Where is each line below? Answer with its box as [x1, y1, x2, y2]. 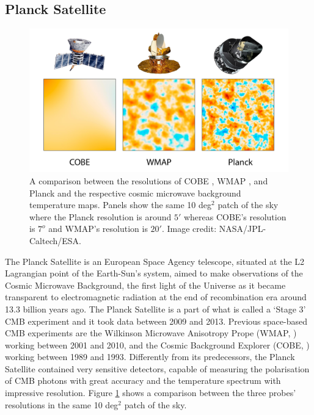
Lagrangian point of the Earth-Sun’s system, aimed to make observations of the [5, 267, 303, 280]
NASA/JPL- [219, 222, 266, 235]
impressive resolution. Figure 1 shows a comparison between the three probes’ [5, 386, 296, 399]
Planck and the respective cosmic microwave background [29, 186, 241, 199]
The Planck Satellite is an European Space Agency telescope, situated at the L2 [5, 254, 305, 267]
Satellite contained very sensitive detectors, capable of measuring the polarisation [5, 362, 310, 375]
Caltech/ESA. [29, 234, 81, 247]
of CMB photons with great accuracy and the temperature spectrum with [5, 374, 281, 387]
